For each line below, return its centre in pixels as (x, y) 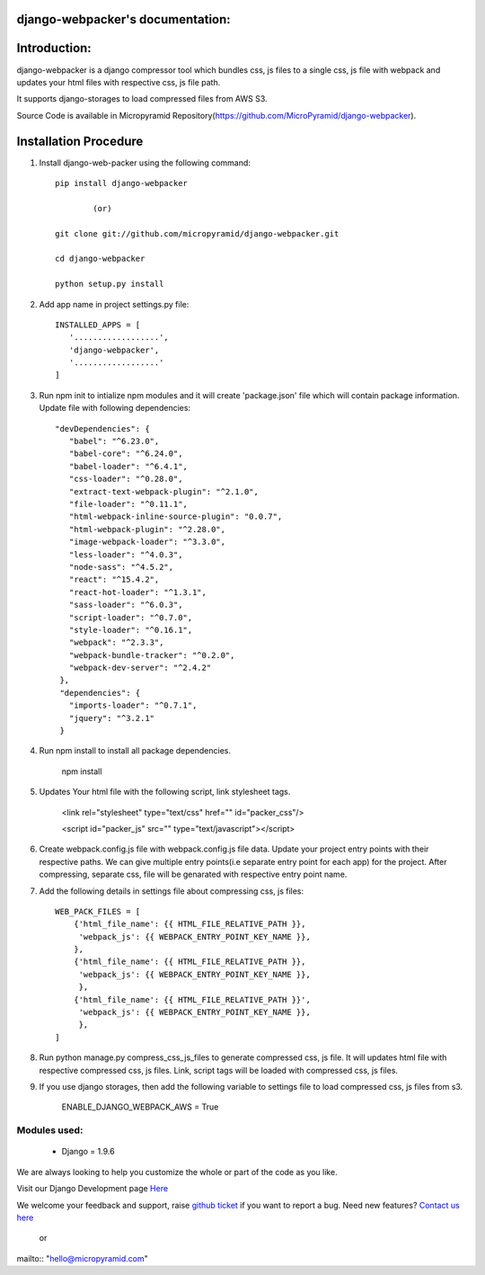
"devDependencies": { (102, 428)
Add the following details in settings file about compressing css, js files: (172, 891)
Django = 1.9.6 (88, 1152)
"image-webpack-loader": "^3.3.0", (147, 542)
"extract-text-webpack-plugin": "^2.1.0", (164, 491)
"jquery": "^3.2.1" (112, 718)
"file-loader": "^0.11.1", (128, 504)
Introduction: (54, 48)
